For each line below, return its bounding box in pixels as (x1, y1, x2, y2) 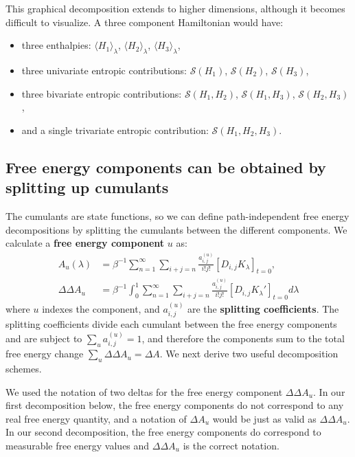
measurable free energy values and (5, 438, 150, 452)
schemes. (5, 361, 42, 375)
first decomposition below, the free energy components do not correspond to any (5, 398, 344, 412)
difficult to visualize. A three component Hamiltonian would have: (5, 14, 284, 29)
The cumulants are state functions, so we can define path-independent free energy (5, 208, 350, 223)
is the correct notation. (183, 438, 279, 452)
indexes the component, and (42, 301, 160, 315)
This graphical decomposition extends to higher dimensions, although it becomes (5, 1, 345, 15)
